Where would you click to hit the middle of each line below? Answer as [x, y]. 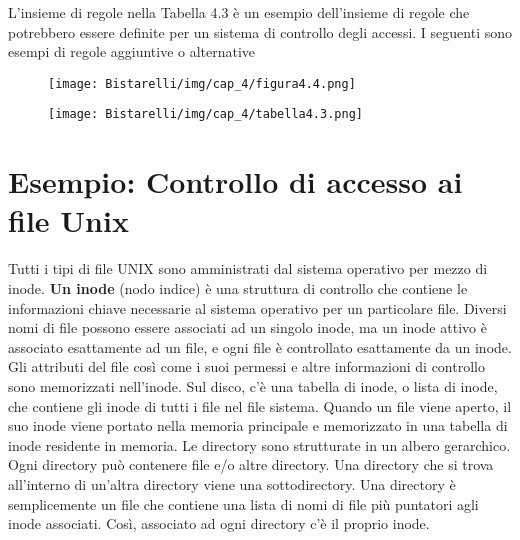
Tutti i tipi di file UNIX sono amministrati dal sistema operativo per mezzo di [248, 268]
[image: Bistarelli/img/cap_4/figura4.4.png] [202, 83]
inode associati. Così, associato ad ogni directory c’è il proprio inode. [219, 523]
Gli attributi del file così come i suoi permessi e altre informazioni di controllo [246, 366]
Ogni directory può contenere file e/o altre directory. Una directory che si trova [251, 464]
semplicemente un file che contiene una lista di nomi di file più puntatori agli [243, 503]
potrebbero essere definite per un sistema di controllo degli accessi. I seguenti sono [260, 31]
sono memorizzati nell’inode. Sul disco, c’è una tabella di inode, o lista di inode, [253, 385]
